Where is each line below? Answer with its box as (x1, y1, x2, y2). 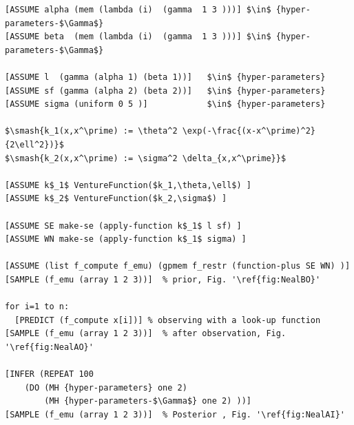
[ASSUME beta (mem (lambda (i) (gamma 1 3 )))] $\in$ (5, 32, 271, 42)
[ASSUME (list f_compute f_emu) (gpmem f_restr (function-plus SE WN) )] (5, 261, 351, 271)
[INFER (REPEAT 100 (5, 369, 94, 380)
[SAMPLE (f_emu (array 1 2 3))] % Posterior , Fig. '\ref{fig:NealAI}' (5, 409, 345, 419)
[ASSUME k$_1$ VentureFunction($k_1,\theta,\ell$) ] (5, 180, 251, 190)
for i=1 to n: (5, 302, 70, 312)
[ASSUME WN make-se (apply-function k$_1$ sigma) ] (5, 234, 247, 245)
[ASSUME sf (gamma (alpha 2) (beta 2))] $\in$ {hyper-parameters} (5, 85, 326, 96)
